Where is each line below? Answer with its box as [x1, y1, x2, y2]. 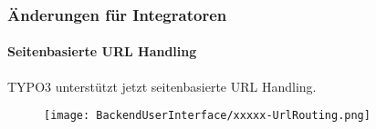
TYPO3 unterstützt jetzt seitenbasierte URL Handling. [7, 76, 317, 95]
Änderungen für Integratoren [7, 3, 227, 25]
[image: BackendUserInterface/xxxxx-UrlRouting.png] [44, 109, 371, 123]
